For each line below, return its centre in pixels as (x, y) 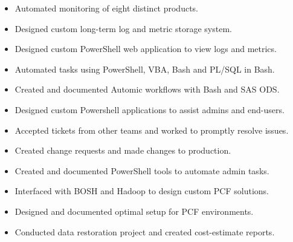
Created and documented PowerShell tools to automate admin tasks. (142, 170)
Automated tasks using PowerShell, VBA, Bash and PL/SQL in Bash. (145, 69)
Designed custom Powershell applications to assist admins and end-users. (150, 109)
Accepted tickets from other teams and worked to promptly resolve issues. (152, 130)
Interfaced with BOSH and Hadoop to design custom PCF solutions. (142, 191)
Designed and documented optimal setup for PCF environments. (134, 211)
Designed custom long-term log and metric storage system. (123, 28)
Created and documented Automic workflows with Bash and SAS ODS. (147, 89)
